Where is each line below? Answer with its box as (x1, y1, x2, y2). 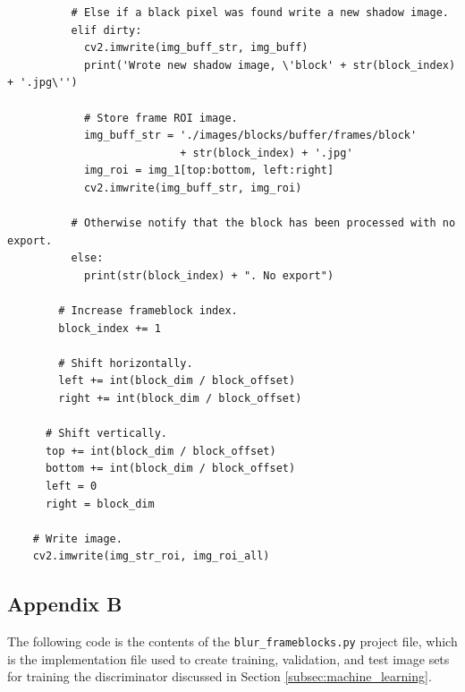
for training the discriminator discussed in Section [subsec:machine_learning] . (7, 667, 432, 686)
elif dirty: (71, 23, 142, 37)
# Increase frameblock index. (58, 304, 238, 318)
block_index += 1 (58, 321, 161, 335)
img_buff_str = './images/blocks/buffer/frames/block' (83, 129, 418, 142)
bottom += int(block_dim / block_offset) (45, 462, 296, 475)
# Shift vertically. (45, 427, 167, 440)
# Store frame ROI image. (83, 111, 238, 124)
